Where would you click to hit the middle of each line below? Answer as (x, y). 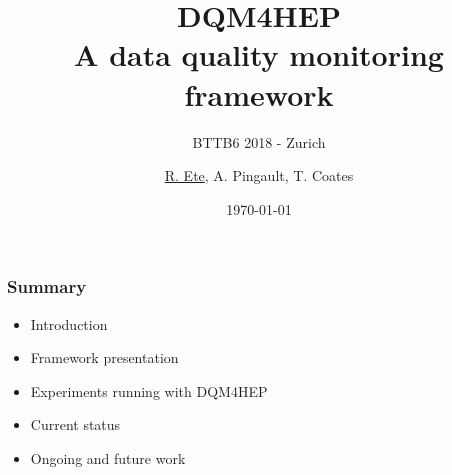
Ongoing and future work (108, 457)
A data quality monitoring (259, 54)
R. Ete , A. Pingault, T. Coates (259, 175)
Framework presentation (104, 357)
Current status (75, 424)
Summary (47, 286)
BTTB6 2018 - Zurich (259, 141)
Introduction (69, 323)
